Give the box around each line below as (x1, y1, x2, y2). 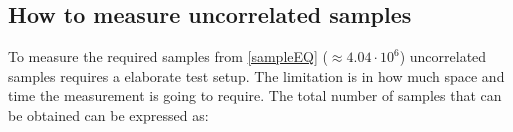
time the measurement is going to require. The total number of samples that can (8, 85, 502, 106)
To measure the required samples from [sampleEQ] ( (8, 46, 328, 67)
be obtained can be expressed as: (8, 104, 209, 125)
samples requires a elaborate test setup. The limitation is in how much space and (8, 65, 505, 86)
